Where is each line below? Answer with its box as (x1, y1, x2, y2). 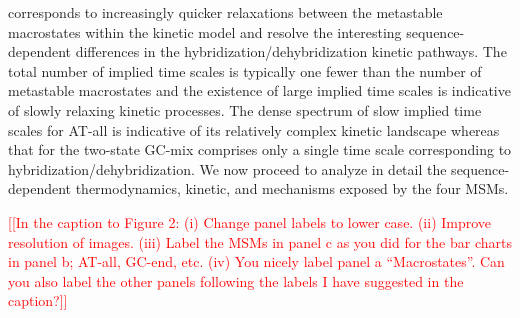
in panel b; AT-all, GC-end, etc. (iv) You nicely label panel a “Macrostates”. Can (8, 251, 505, 272)
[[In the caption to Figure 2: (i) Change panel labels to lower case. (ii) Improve (8, 211, 492, 232)
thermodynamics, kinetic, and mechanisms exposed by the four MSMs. (75, 178, 509, 199)
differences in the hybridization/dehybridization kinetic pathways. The (75, 41, 507, 62)
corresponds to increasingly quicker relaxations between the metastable (8, 2, 443, 22)
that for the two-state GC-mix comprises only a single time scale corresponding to (8, 139, 512, 160)
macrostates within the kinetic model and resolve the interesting (8, 21, 402, 42)
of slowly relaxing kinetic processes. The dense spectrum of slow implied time (8, 99, 482, 120)
